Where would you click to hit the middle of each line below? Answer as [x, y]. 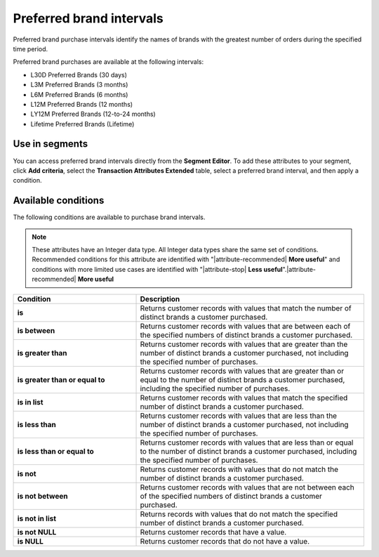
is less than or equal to [55, 451]
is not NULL [37, 532]
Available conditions [59, 201]
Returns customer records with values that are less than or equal [247, 443]
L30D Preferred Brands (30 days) [79, 74]
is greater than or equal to [61, 379]
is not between [42, 496]
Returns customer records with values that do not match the [239, 469]
